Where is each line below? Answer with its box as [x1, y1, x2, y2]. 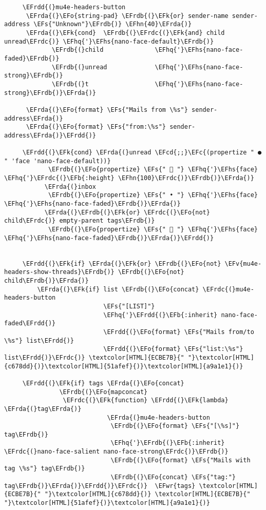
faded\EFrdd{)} [4, 320, 56, 327]
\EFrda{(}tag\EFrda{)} [4, 405, 82, 413]
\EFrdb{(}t [52, 80, 89, 88]
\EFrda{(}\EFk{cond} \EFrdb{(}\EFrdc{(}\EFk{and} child [26, 29, 225, 36]
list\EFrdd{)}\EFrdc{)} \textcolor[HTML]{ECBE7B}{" [4, 354, 184, 361]
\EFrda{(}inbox [44, 183, 96, 190]
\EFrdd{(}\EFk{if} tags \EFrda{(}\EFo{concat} [22, 379, 184, 387]
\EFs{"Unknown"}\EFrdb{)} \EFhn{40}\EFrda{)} [33, 21, 192, 28]
